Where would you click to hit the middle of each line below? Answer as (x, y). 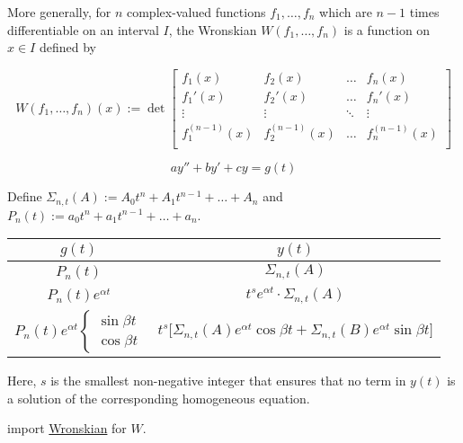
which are (346, 12)
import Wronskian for (67, 428)
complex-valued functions (196, 12)
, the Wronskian (213, 29)
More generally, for (59, 12)
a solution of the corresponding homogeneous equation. (159, 398)
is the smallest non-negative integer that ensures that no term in (228, 380)
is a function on (387, 29)
